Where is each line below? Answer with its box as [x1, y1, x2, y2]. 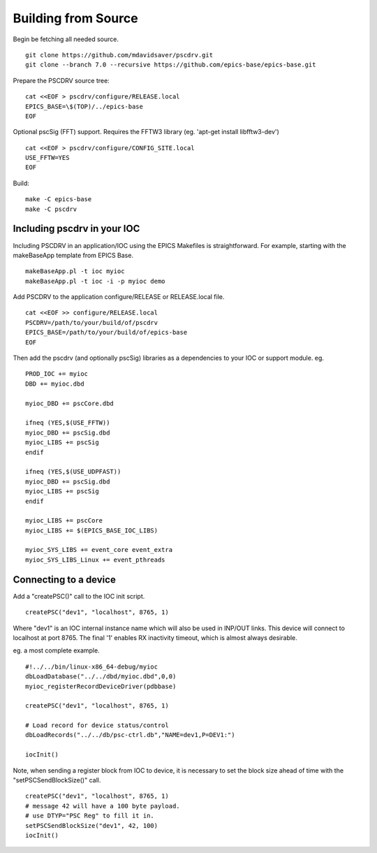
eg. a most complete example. [13, 646, 101, 655]
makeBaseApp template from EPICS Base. [13, 251, 134, 259]
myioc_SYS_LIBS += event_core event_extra [25, 546, 173, 554]
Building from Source [13, 10, 139, 26]
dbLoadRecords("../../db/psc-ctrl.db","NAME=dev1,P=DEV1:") [25, 731, 235, 739]
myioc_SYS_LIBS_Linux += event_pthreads [25, 555, 165, 564]
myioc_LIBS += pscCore [25, 517, 103, 525]
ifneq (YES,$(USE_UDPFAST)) [25, 468, 121, 476]
